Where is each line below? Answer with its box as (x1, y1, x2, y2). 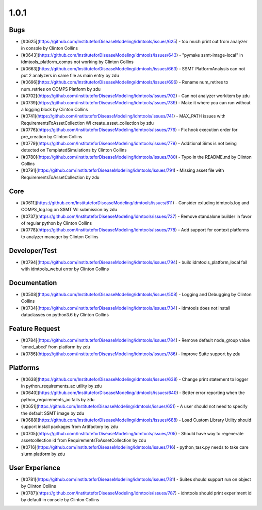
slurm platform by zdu (21, 451, 65, 457)
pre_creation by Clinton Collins (21, 133, 82, 139)
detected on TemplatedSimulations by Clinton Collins (21, 147, 127, 153)
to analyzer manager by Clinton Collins (21, 233, 99, 240)
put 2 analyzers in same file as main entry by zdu (21, 73, 119, 79)
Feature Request (9, 324, 60, 332)
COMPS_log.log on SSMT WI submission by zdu (21, 207, 117, 213)
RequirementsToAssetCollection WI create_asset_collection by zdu (21, 120, 154, 126)
